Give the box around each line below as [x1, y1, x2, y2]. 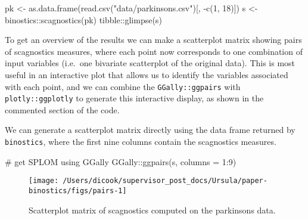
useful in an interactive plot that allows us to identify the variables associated [5, 68, 288, 80]
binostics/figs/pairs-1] [29, 186, 127, 195]
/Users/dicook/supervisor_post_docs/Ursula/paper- [63, 176, 267, 185]
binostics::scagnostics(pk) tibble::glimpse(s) [5, 13, 162, 26]
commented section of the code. [5, 103, 120, 116]
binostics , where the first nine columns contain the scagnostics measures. [5, 135, 276, 148]
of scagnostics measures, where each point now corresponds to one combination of [5, 45, 303, 57]
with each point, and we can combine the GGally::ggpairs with [5, 80, 241, 92]
